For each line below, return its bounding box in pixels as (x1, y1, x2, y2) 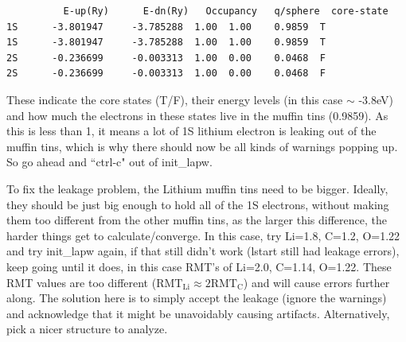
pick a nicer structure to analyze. (6, 321, 168, 337)
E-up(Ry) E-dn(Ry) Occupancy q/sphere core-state (63, 6, 388, 17)
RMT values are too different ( (6, 274, 157, 290)
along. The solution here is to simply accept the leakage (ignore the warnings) (6, 290, 387, 306)
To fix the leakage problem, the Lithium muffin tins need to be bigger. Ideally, (6, 180, 388, 196)
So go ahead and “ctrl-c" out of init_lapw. (6, 154, 213, 170)
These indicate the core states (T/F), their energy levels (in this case (6, 91, 343, 107)
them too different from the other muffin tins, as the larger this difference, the (6, 212, 387, 228)
